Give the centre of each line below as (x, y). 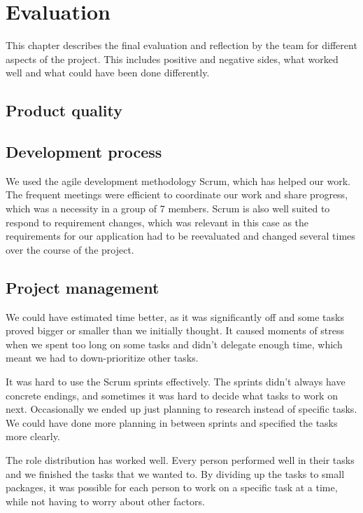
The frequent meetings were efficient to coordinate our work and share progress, (177, 194)
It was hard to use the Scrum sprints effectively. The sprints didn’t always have (176, 382)
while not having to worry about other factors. (105, 501)
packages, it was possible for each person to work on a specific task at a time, (172, 487)
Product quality (64, 110)
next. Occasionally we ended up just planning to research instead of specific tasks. (181, 409)
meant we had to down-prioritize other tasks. (102, 358)
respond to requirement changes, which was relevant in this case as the (157, 222)
